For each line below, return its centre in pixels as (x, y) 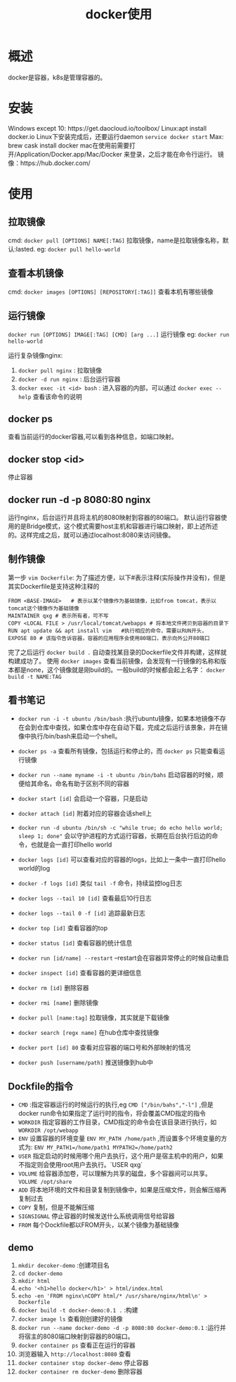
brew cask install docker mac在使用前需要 (69, 145)
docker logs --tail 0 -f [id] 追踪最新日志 (82, 913)
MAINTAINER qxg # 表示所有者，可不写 (58, 615)
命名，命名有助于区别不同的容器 (83, 783)
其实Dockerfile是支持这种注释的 (54, 586)
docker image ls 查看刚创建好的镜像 (71, 1319)
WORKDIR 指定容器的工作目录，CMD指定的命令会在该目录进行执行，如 (117, 1122)
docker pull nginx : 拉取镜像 (60, 370)
